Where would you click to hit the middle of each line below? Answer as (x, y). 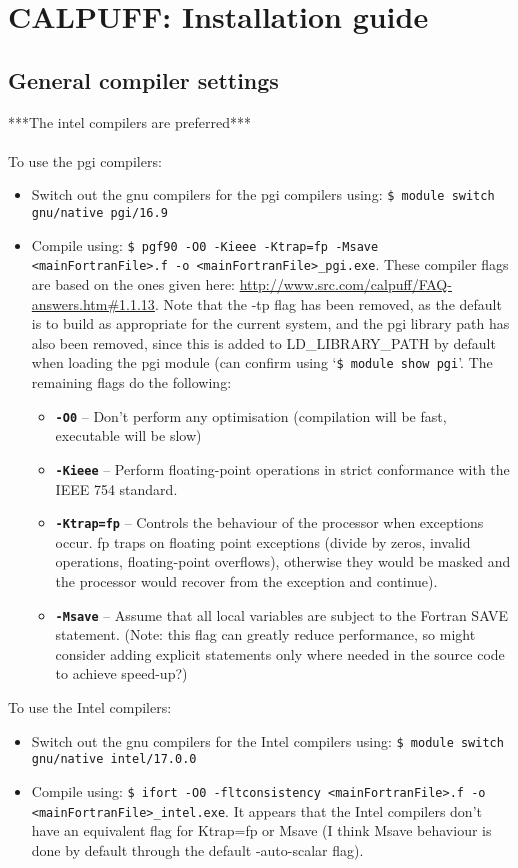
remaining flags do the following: (131, 382)
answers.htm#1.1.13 (93, 303)
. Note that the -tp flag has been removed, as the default (328, 303)
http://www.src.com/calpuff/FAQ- (345, 283)
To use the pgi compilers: (85, 160)
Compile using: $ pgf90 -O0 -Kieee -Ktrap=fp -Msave (205, 244)
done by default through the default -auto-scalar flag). (197, 849)
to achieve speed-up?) (121, 673)
